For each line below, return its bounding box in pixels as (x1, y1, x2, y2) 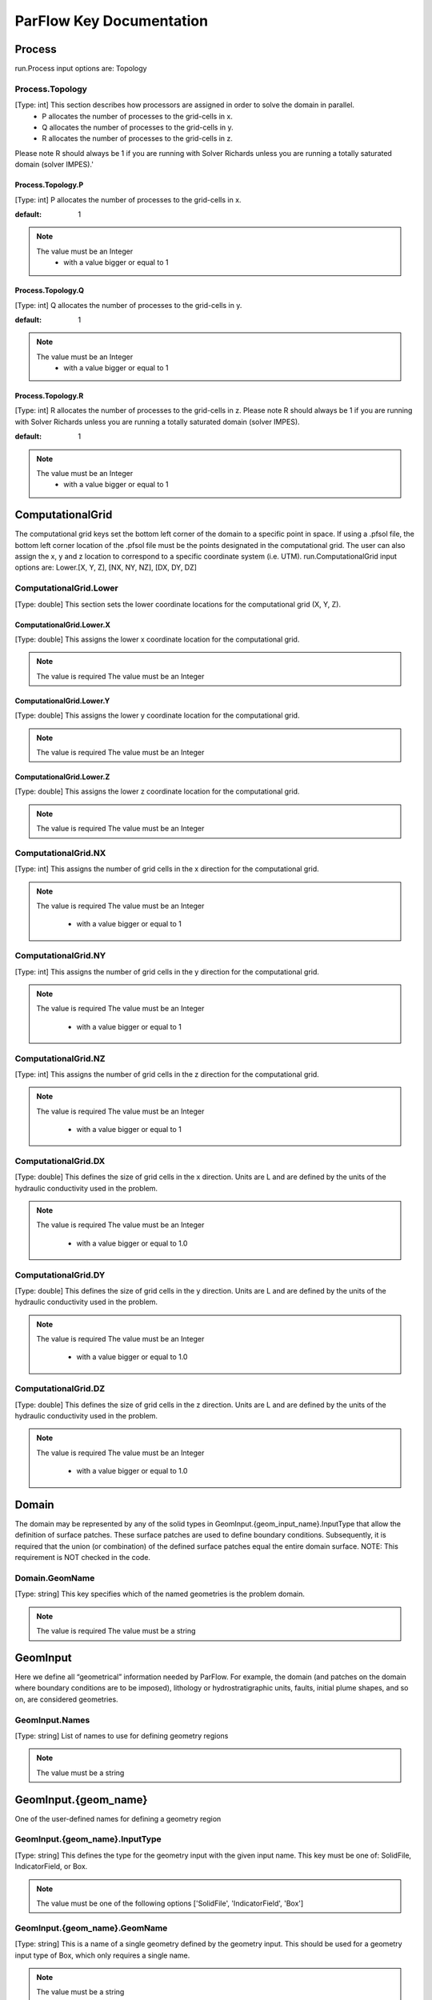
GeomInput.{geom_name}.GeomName (14, 1922, 168, 1934)
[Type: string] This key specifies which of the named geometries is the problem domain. (14, 1589, 306, 1599)
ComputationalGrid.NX (14, 847, 106, 858)
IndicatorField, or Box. (14, 1862, 88, 1871)
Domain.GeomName (14, 1573, 95, 1584)
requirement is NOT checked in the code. (14, 1553, 151, 1562)
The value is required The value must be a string (36, 1626, 196, 1636)
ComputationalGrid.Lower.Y (14, 696, 110, 706)
